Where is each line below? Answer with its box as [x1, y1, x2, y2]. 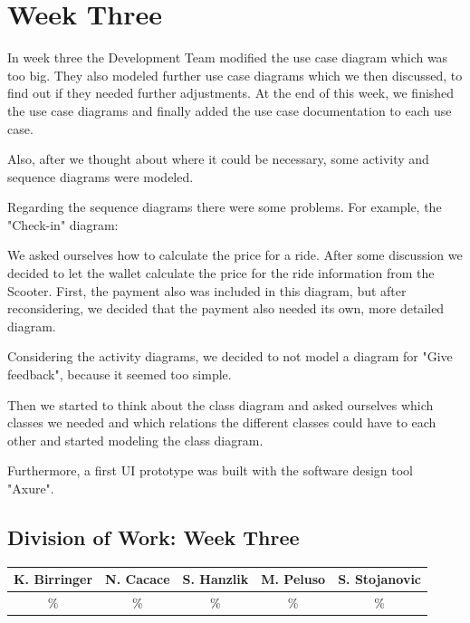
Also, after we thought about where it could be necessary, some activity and [7, 149, 429, 168]
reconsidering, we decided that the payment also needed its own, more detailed [7, 299, 445, 318]
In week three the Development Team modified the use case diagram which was [7, 48, 448, 67]
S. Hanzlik [182, 570, 249, 589]
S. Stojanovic [338, 570, 422, 589]
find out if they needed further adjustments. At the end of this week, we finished [7, 83, 455, 102]
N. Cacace [105, 570, 170, 589]
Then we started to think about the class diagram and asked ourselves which [7, 395, 434, 414]
